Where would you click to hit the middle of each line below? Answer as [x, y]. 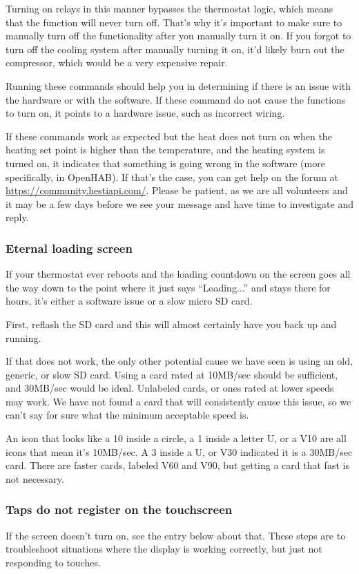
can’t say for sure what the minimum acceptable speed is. [127, 415]
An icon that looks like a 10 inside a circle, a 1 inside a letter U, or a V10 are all [176, 438]
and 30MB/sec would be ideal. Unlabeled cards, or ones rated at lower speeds [170, 388]
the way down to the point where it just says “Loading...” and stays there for [168, 287]
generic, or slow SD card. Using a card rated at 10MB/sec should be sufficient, [172, 374]
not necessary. [35, 478]
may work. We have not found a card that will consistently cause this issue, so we [178, 401]
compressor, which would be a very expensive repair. [117, 63]
